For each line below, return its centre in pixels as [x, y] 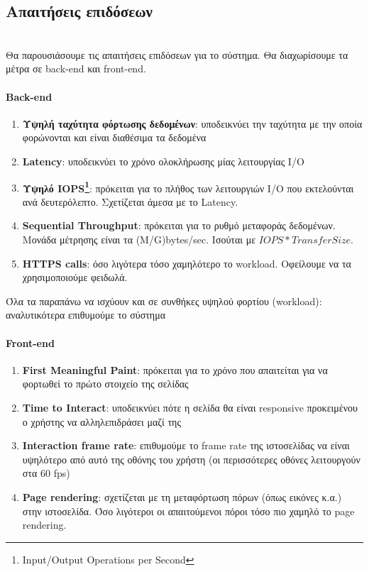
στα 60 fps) [46, 473]
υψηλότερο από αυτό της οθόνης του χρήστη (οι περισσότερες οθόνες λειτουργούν [191, 459]
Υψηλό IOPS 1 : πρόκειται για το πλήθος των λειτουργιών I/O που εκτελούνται [188, 187]
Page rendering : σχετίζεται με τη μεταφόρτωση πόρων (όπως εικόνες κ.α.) [182, 496]
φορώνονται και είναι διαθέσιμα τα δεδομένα [114, 137]
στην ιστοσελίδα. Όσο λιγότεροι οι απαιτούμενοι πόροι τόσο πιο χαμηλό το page [188, 511]
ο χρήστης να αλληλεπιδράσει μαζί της [101, 421]
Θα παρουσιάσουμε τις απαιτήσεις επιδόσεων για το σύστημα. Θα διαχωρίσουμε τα [177, 54]
